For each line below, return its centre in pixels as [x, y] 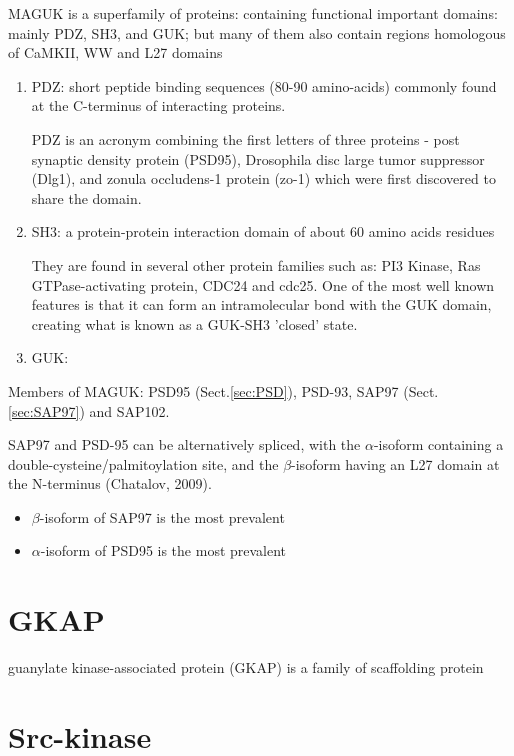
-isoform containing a [438, 444]
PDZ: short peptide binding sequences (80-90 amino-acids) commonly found [264, 85]
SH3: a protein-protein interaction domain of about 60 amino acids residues [263, 231]
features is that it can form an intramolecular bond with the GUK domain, [261, 304]
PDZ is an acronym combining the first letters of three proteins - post [245, 138]
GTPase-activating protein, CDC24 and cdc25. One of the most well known [263, 284]
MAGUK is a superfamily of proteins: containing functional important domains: [253, 13]
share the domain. [86, 197]
